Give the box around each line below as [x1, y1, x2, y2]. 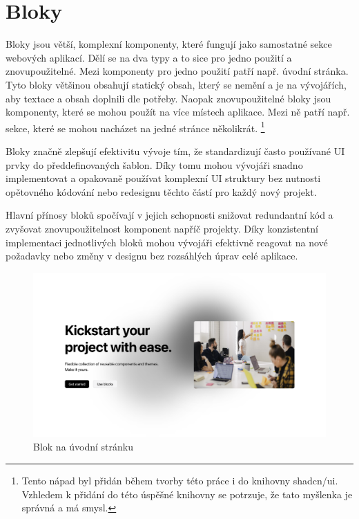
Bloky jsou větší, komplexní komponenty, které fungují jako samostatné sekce [6, 37, 332, 51]
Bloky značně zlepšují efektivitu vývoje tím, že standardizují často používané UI [6, 143, 345, 158]
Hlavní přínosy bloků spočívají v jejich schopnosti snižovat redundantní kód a [6, 208, 333, 222]
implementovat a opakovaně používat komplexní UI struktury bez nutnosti [6, 171, 321, 185]
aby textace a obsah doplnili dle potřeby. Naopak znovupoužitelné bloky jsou [6, 91, 331, 105]
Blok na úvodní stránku [33, 439, 134, 454]
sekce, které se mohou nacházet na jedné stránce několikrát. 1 [6, 118, 265, 135]
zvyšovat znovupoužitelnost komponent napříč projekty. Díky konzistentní [6, 221, 318, 235]
